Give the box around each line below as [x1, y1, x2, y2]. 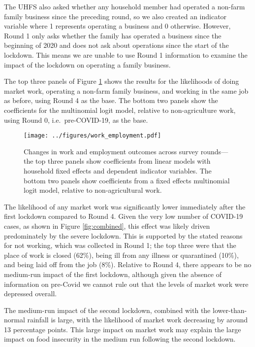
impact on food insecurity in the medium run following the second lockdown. [4, 334, 236, 344]
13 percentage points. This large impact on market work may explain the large [4, 324, 241, 334]
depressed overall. [4, 288, 57, 299]
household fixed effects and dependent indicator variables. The [24, 165, 212, 175]
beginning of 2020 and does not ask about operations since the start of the [4, 40, 229, 50]
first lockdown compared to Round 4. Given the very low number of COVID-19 [4, 211, 243, 221]
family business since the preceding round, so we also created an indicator [4, 11, 227, 21]
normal [4, 314, 25, 325]
